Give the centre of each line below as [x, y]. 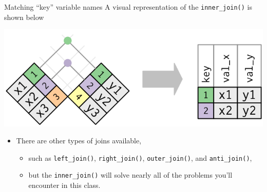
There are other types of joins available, [79, 141]
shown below [24, 17]
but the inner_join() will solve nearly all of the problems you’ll [130, 175]
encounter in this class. [64, 185]
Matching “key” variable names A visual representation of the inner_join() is [128, 7]
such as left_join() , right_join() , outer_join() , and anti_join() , [140, 157]
